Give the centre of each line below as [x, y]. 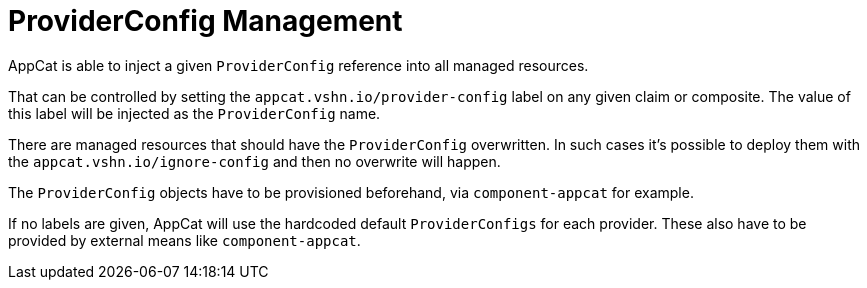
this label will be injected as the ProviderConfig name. [194, 113]
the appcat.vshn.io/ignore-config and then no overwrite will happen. [254, 161]
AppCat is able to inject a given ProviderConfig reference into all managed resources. [298, 65]
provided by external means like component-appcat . [184, 240]
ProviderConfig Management [205, 21]
